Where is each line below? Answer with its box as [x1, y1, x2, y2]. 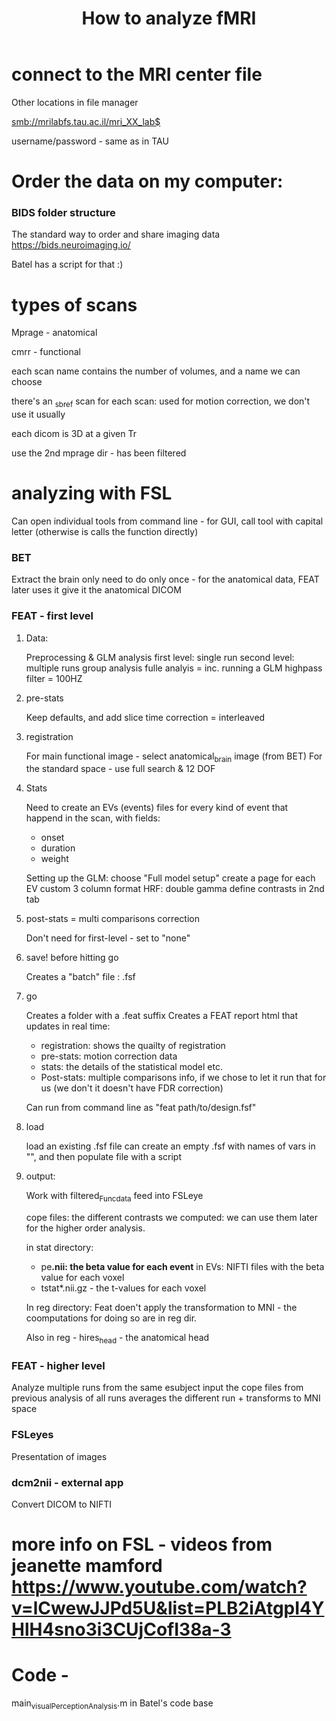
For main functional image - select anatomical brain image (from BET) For [25, 750, 323, 764]
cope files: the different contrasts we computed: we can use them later [25, 1212, 318, 1224]
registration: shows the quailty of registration [40, 1040, 226, 1052]
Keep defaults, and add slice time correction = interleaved [25, 711, 266, 723]
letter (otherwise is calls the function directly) [11, 526, 199, 538]
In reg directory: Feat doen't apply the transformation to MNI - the [25, 1302, 298, 1314]
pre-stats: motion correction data [40, 1050, 178, 1062]
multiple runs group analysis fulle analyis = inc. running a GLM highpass [25, 662, 323, 674]
